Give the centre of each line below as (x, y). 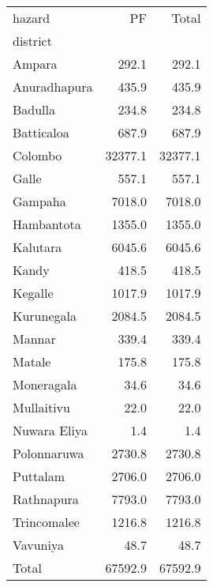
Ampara (35, 64)
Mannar (34, 339)
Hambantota (47, 224)
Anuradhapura (53, 87)
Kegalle (33, 293)
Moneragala (45, 384)
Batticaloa (41, 132)
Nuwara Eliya (50, 430)
